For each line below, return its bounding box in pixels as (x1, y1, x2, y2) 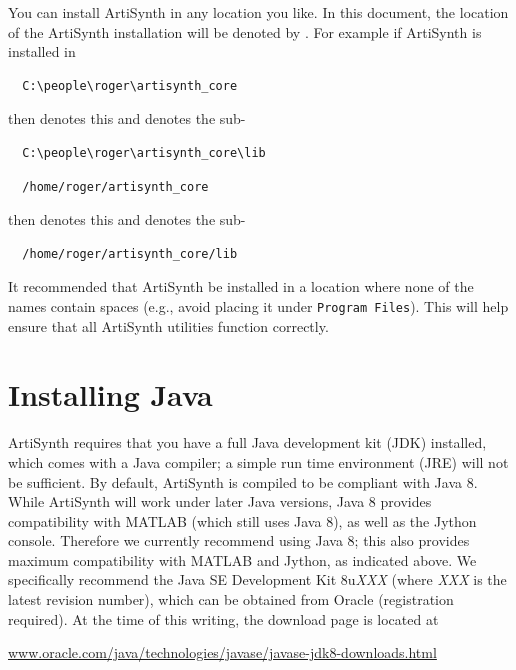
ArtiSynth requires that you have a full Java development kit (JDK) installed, (8, 432, 487, 453)
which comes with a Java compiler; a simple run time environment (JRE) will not (8, 451, 509, 472)
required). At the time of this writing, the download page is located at (8, 608, 439, 629)
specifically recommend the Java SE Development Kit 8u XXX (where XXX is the (8, 569, 507, 590)
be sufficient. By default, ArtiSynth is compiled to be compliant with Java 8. (8, 471, 478, 492)
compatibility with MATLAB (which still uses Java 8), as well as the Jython (8, 510, 477, 531)
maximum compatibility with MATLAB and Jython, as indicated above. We (8, 549, 477, 570)
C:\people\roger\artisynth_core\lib (22, 145, 266, 160)
